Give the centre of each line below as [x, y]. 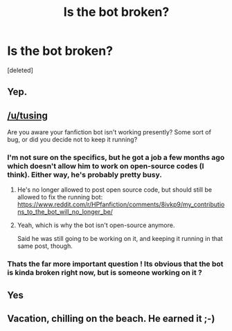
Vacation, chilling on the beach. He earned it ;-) [111, 319]
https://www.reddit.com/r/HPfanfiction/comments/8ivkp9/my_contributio [121, 204]
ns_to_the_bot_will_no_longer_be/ [65, 212]
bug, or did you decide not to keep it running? [72, 140]
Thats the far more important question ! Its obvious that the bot [115, 264]
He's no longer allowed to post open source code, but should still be [115, 190]
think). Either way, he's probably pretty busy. [85, 175]
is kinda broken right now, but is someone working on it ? [105, 273]
